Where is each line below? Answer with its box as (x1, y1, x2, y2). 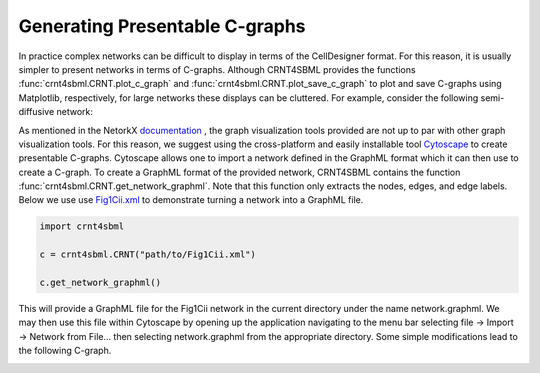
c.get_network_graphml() (39, 277, 162, 288)
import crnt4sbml (39, 221, 125, 232)
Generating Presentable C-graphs (18, 15, 306, 37)
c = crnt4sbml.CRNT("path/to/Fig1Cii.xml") (39, 249, 257, 260)
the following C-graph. (18, 345, 112, 357)
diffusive (18, 106, 55, 118)
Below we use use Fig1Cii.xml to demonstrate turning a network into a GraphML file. (18, 194, 364, 206)
